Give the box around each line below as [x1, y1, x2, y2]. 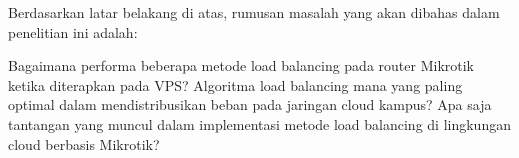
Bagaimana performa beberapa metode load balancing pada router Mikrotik [8, 55, 474, 76]
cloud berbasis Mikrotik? [8, 133, 160, 154]
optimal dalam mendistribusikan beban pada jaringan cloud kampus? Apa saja [8, 94, 492, 115]
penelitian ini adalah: [8, 21, 138, 42]
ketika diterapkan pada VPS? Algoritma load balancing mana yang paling [8, 74, 463, 95]
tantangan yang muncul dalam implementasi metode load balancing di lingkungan [8, 113, 511, 134]
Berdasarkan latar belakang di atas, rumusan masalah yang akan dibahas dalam [8, 2, 500, 22]
